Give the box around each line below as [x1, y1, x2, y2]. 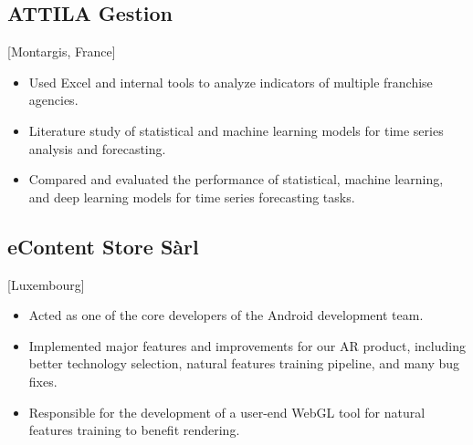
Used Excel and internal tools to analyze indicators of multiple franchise [28, 72, 433, 91]
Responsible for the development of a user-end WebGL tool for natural [28, 402, 426, 421]
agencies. [28, 90, 79, 109]
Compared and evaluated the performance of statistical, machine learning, [28, 170, 444, 189]
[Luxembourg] [7, 274, 85, 294]
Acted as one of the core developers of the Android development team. [28, 305, 424, 325]
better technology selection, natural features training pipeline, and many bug [28, 354, 460, 373]
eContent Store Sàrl [7, 232, 199, 260]
